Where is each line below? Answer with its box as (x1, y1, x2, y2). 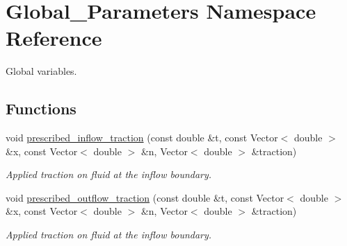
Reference (6, 24, 102, 52)
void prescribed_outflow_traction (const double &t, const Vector (6, 190, 284, 204)
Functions (6, 98, 76, 119)
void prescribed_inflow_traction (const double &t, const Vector (6, 130, 278, 145)
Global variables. (6, 64, 77, 78)
